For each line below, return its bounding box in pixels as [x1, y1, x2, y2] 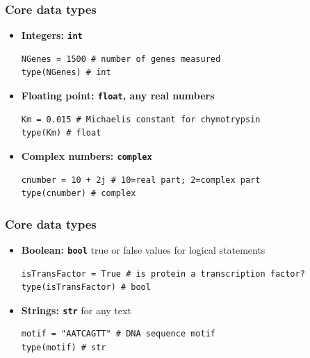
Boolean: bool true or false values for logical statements [21, 242, 266, 257]
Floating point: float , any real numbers [21, 88, 215, 103]
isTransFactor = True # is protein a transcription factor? [21, 268, 305, 279]
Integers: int [21, 28, 83, 42]
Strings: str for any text [21, 302, 131, 317]
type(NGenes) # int [21, 67, 111, 78]
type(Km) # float [21, 128, 101, 138]
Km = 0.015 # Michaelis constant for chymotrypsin [21, 114, 261, 124]
